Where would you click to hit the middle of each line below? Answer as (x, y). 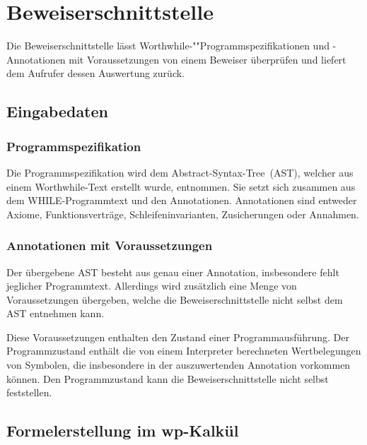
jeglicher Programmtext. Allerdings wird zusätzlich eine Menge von (152, 286)
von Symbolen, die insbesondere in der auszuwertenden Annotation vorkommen (179, 365)
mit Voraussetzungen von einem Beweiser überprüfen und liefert (208, 59)
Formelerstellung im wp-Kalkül (123, 431)
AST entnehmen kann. (56, 313)
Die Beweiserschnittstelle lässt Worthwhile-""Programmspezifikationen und (168, 46)
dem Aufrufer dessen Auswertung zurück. (95, 73)
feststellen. (29, 392)
